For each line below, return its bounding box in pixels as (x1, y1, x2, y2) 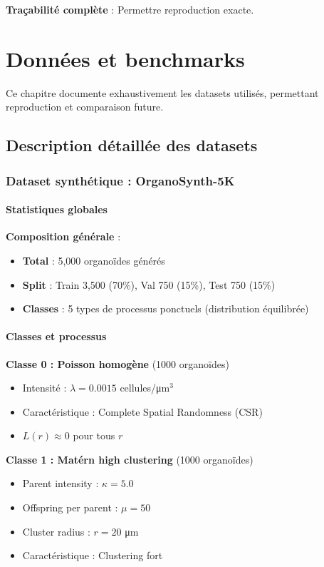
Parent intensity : (22, 476, 99, 491)
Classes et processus (6, 329, 107, 344)
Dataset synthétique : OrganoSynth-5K (6, 171, 235, 189)
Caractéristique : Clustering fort (22, 548, 163, 563)
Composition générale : (6, 229, 121, 244)
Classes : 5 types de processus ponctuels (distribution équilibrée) (22, 301, 309, 316)
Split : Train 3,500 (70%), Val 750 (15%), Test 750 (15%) (22, 277, 276, 292)
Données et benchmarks (6, 44, 245, 73)
